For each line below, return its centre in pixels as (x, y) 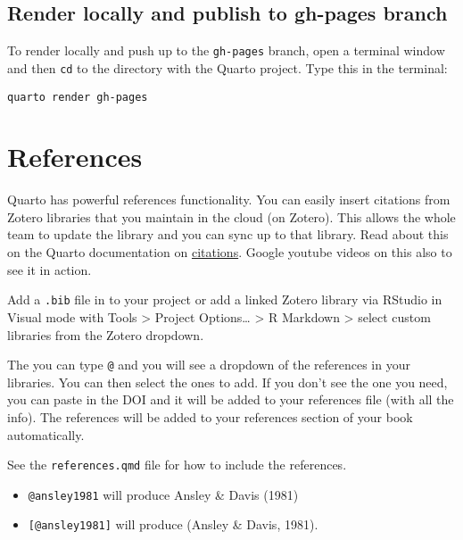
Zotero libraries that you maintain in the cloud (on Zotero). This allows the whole (231, 216)
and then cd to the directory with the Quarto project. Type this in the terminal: (227, 67)
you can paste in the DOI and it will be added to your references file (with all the (231, 399)
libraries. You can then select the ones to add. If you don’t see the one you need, (227, 382)
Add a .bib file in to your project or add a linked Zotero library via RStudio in (225, 299)
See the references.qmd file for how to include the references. (177, 465)
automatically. (46, 434)
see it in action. (50, 269)
